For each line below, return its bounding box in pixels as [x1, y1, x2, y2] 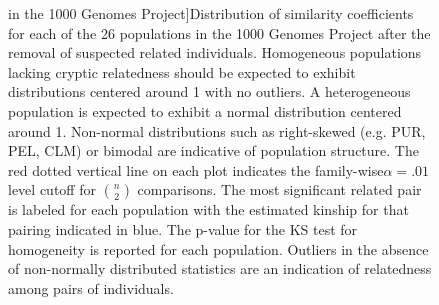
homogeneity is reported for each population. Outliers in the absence [8, 238, 429, 259]
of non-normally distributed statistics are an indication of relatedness [8, 258, 432, 279]
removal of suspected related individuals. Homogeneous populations [8, 42, 422, 63]
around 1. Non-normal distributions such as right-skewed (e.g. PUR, [8, 120, 426, 141]
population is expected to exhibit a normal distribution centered [8, 100, 402, 121]
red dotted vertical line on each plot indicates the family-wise [8, 159, 384, 180]
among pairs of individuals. [8, 277, 174, 298]
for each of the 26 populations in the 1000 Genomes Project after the [8, 22, 431, 43]
